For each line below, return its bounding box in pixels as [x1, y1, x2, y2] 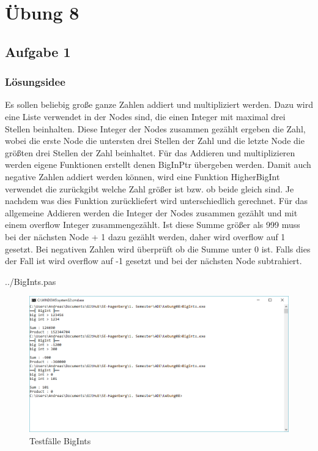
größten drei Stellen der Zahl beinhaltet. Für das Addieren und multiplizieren [5, 146, 295, 159]
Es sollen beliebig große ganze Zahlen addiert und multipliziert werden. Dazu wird [5, 98, 313, 111]
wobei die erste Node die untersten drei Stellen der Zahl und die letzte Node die [5, 134, 305, 147]
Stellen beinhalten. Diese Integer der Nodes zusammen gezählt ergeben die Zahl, [5, 122, 306, 135]
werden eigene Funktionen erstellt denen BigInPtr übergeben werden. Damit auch [5, 158, 311, 171]
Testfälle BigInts [29, 434, 91, 447]
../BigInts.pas [5, 275, 56, 287]
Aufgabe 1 [5, 42, 71, 61]
